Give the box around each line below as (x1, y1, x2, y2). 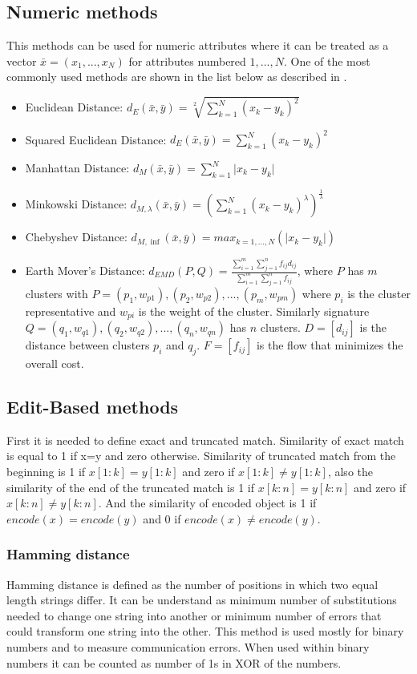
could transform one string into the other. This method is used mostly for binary (6, 623, 404, 640)
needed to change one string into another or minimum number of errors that (6, 607, 382, 624)
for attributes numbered (128, 52, 246, 69)
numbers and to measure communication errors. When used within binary (6, 639, 370, 656)
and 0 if (143, 510, 181, 527)
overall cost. (25, 355, 84, 372)
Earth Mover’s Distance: (25, 262, 145, 279)
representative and (25, 302, 116, 319)
